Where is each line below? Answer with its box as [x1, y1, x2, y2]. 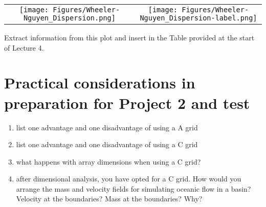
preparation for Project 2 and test [4, 92, 250, 113]
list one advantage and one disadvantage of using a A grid [16, 122, 198, 132]
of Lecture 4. [4, 42, 44, 53]
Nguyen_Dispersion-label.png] [140, 14, 257, 22]
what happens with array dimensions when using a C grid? [16, 156, 201, 167]
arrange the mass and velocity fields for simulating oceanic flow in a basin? [16, 183, 251, 194]
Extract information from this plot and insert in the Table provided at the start [4, 32, 255, 42]
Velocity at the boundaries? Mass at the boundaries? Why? [16, 193, 203, 204]
